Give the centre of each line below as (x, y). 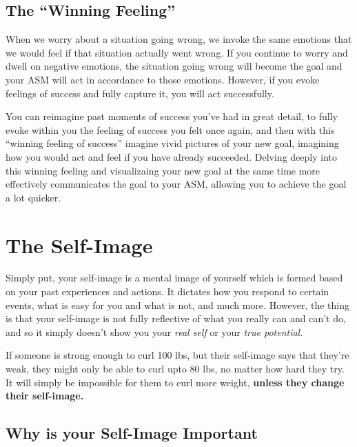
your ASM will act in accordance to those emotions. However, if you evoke (163, 79)
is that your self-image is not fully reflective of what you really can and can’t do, (176, 318)
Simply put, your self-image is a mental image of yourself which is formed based (174, 278)
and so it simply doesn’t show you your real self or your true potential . (154, 331)
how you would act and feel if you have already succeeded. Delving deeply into (171, 156)
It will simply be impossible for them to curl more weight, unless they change (175, 382)
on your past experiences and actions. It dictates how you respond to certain (167, 291)
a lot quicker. (33, 197)
